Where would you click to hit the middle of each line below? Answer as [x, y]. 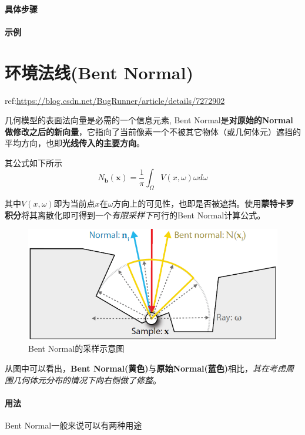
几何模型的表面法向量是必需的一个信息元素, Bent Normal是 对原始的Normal [149, 120]
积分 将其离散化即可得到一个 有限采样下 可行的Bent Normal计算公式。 [135, 215]
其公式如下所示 [33, 162]
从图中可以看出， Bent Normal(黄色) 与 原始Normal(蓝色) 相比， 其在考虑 [145, 368]
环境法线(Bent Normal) [99, 72]
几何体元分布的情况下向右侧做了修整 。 [87, 380]
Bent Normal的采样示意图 [76, 348]
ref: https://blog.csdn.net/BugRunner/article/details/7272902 [115, 100]
